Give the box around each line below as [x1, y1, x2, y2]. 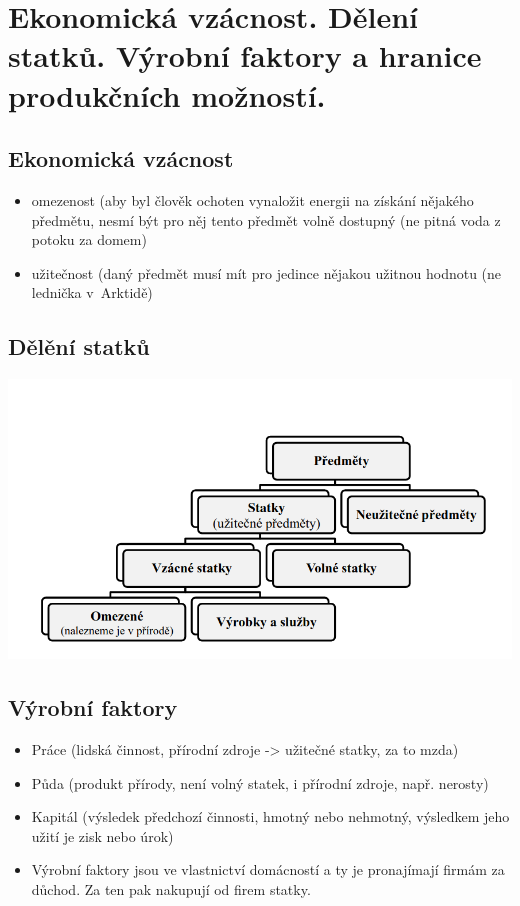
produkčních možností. [8, 74, 326, 115]
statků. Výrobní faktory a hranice [8, 35, 482, 76]
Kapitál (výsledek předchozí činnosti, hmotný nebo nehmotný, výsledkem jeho [31, 806, 510, 827]
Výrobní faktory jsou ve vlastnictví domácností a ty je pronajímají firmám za [31, 859, 505, 880]
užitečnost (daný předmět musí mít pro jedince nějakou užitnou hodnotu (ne [31, 262, 502, 283]
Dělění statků [8, 331, 150, 362]
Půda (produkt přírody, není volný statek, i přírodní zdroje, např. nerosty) [31, 772, 489, 793]
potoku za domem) [31, 229, 147, 250]
